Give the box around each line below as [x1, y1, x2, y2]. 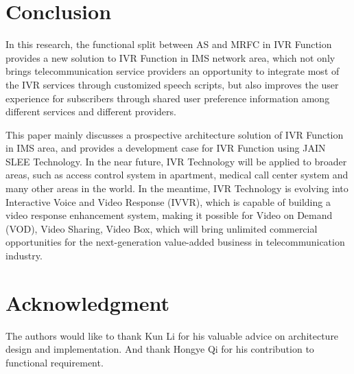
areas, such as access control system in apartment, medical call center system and [5, 167, 349, 182]
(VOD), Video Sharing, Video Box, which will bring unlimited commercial [5, 221, 318, 235]
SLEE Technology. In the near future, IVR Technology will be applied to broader [5, 154, 347, 168]
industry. [5, 248, 43, 263]
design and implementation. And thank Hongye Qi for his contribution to [5, 342, 314, 356]
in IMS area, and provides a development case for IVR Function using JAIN [5, 141, 326, 155]
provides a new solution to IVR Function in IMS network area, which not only [5, 50, 335, 65]
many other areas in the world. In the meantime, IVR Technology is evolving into [5, 181, 349, 196]
